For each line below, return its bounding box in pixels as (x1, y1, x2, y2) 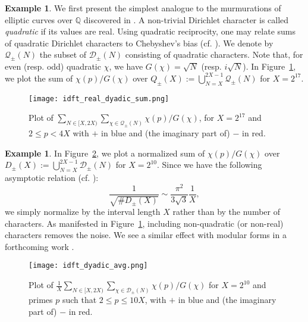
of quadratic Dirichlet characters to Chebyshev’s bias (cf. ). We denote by (5, 36, 274, 49)
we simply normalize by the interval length (5, 205, 161, 218)
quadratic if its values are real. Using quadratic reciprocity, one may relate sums (5, 25, 296, 37)
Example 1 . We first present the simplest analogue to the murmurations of (5, 2, 281, 14)
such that (62, 293, 97, 306)
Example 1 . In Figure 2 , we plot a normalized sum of (5, 146, 205, 159)
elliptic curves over (5, 13, 73, 26)
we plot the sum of (5, 71, 73, 84)
